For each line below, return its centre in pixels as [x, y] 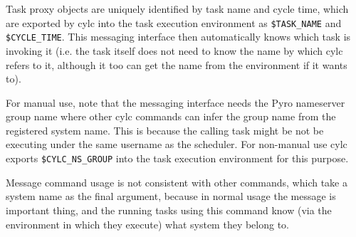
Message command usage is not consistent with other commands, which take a [177, 182]
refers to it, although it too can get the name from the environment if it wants [177, 64]
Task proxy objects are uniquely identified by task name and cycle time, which [177, 9]
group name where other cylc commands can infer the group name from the [171, 116]
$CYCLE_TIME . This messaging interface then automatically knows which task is [178, 37]
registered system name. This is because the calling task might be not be [165, 130]
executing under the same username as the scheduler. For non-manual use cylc [177, 144]
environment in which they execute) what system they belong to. [148, 224]
